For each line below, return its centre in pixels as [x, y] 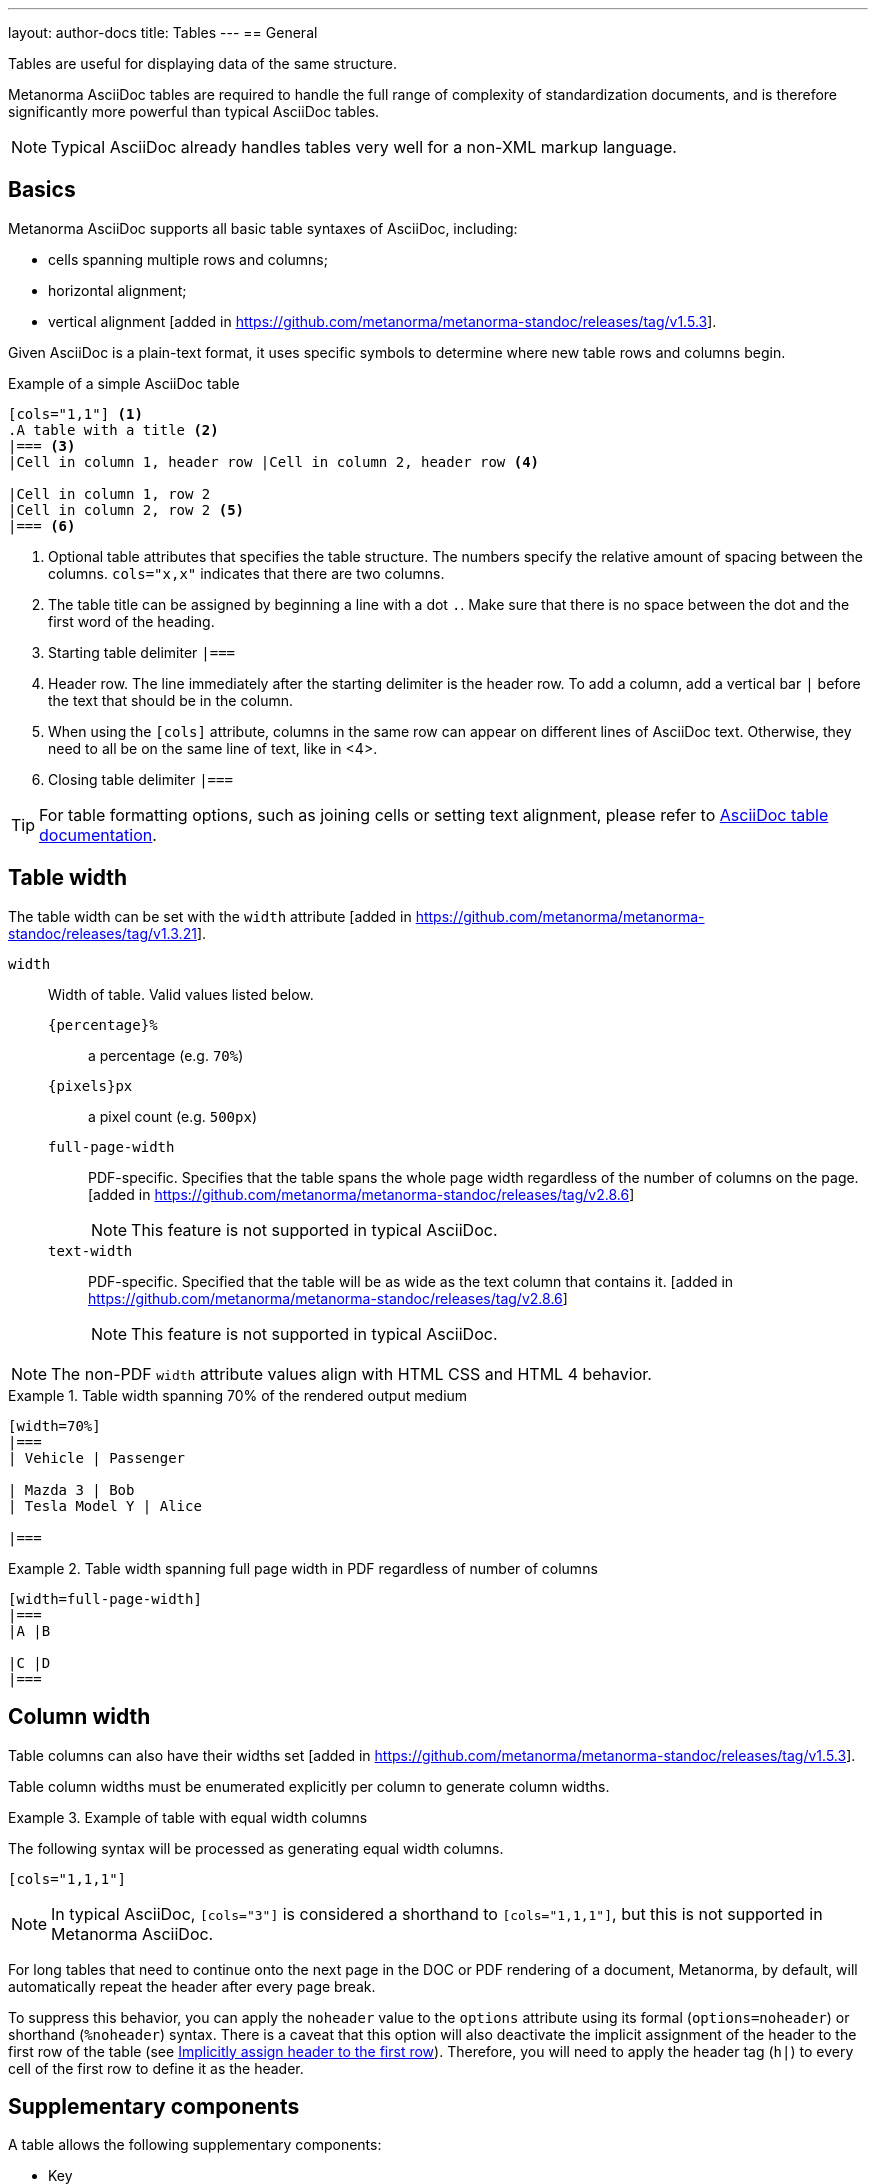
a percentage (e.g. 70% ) [166, 1055]
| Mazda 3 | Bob [71, 1489]
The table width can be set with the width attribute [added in [210, 916]
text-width [90, 1250]
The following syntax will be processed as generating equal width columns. [256, 1848]
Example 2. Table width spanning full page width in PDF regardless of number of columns [303, 1568]
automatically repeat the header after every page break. [192, 1986]
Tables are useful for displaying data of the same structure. [202, 63]
